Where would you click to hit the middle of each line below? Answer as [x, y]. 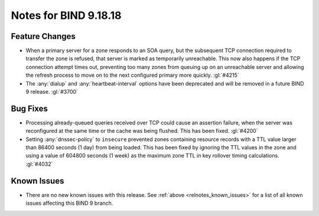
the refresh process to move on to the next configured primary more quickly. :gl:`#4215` [132, 75]
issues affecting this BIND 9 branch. [69, 203]
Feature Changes [43, 36]
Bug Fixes [30, 108]
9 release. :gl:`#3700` [52, 92]
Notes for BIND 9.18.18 [66, 15]
